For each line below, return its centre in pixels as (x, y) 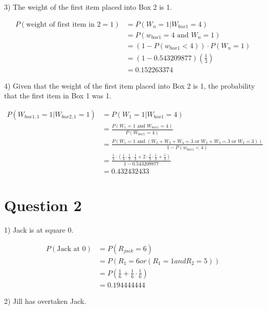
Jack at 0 (71, 249)
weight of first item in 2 (63, 24)
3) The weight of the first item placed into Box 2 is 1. (88, 7)
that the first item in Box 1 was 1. (58, 96)
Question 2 (43, 205)
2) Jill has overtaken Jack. (45, 301)
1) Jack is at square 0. (39, 230)
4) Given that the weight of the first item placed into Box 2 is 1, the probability (130, 85)
